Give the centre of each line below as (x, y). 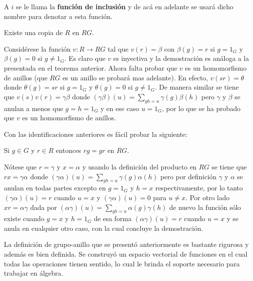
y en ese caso (120, 108)
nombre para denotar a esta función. (58, 16)
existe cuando (24, 218)
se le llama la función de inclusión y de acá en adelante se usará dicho (125, 6)
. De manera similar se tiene (197, 87)
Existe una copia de (33, 32)
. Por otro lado (207, 197)
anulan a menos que (34, 108)
